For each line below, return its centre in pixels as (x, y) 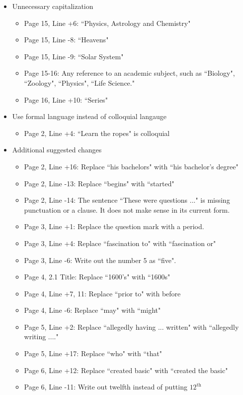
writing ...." (41, 336)
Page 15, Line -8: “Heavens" (66, 40)
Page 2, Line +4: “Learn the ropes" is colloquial (97, 133)
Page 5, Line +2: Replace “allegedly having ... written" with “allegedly (131, 327)
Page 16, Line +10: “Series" (66, 99)
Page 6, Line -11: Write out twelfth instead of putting (106, 387)
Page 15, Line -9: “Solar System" (74, 56)
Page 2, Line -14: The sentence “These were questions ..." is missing (127, 200)
